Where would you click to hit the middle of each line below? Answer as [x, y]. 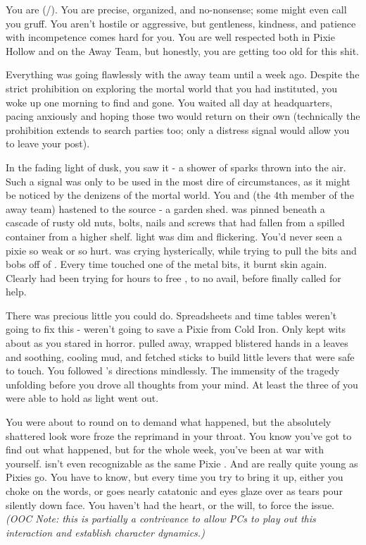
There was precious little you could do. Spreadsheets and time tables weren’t [171, 315]
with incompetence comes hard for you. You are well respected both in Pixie [170, 37]
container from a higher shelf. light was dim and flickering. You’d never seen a [174, 236]
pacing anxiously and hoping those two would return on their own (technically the [183, 116]
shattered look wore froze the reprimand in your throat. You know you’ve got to [179, 435]
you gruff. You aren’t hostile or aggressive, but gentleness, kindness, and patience [181, 23]
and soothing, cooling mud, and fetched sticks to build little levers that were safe [180, 356]
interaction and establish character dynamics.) [105, 532]
